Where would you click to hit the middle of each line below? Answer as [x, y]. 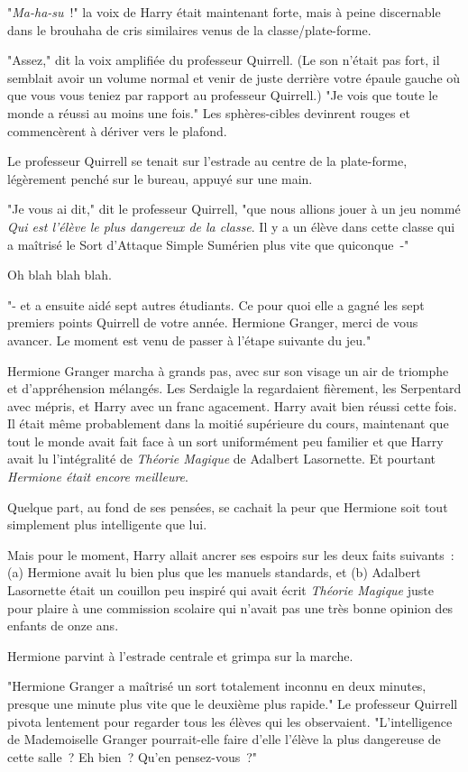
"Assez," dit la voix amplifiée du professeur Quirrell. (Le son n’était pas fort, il [224, 60]
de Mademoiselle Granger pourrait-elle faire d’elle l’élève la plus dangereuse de [224, 739]
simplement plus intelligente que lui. [107, 524]
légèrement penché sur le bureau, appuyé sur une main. [160, 178]
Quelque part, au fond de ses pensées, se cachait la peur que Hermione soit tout [228, 506]
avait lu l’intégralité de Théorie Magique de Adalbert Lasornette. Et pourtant [222, 459]
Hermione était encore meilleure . [98, 477]
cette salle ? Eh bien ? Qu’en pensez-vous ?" [133, 756]
